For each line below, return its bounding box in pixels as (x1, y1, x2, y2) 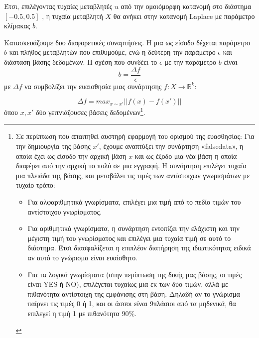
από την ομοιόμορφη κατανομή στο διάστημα (121, 1, 252, 11)
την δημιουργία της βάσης (15, 141, 91, 151)
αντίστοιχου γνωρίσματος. (27, 206, 102, 217)
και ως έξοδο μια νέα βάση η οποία (134, 150, 237, 161)
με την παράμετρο (164, 56, 217, 67)
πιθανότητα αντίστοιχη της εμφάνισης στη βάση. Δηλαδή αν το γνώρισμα (27, 288, 240, 299)
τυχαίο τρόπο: (15, 180, 55, 190)
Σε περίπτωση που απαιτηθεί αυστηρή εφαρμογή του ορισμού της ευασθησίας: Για (15, 131, 255, 141)
